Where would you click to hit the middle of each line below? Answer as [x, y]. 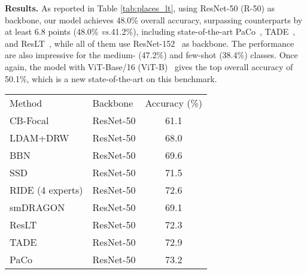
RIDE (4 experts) [46, 190]
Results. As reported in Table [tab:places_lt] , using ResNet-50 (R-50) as [140, 8]
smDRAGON [37, 207]
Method [26, 103]
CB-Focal [29, 121]
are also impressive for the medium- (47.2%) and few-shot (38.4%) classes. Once [151, 55]
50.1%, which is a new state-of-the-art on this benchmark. [111, 78]
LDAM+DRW [39, 138]
